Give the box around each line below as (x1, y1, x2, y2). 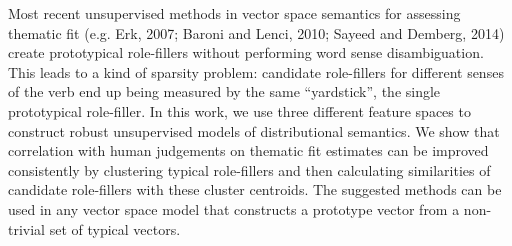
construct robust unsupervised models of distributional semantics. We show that (8, 120, 500, 141)
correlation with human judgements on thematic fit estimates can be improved (8, 140, 489, 161)
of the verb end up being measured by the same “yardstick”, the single (8, 81, 441, 102)
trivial (8, 218, 46, 239)
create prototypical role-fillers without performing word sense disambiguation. (8, 42, 484, 63)
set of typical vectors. (49, 218, 181, 239)
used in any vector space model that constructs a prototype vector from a (8, 198, 460, 219)
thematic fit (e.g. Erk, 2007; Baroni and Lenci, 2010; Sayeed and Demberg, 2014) (8, 22, 505, 43)
